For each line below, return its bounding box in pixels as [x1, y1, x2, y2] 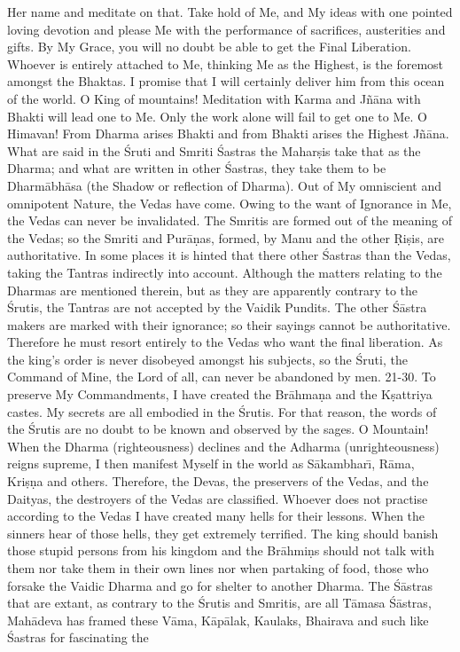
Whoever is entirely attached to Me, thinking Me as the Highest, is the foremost [7, 54, 444, 73]
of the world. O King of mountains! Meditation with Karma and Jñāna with [7, 89, 421, 107]
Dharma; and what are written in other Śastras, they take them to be [7, 159, 386, 177]
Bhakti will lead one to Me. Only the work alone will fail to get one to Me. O [7, 106, 427, 125]
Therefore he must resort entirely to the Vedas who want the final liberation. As [7, 333, 443, 351]
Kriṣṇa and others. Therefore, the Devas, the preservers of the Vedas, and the [7, 472, 429, 491]
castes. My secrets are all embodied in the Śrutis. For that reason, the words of [7, 402, 437, 420]
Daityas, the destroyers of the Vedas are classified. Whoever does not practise [7, 489, 428, 507]
